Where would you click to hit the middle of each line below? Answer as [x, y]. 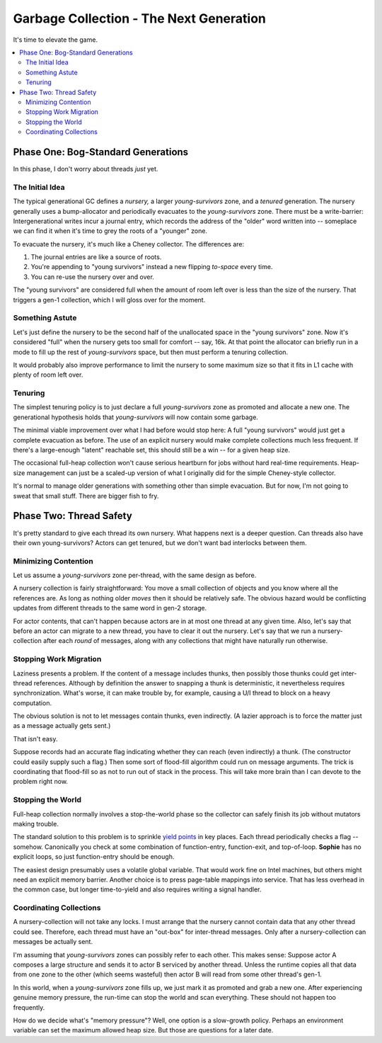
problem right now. [41, 782]
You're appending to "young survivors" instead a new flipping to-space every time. [152, 267]
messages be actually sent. [53, 942]
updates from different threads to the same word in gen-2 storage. [110, 608]
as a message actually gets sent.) [62, 726]
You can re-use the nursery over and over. [93, 277]
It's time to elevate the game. [56, 40]
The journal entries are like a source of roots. [96, 257]
